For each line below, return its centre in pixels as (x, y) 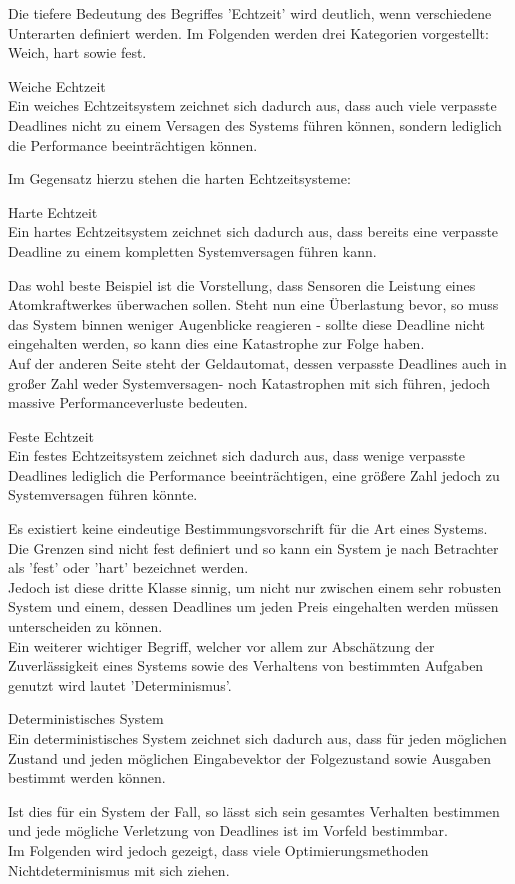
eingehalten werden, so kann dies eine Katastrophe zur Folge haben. (216, 343)
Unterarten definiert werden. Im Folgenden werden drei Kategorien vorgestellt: (248, 32)
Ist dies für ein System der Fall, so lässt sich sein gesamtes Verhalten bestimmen (254, 810)
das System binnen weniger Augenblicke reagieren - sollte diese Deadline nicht (246, 323)
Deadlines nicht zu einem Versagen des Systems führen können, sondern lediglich (255, 124)
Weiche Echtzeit (57, 85)
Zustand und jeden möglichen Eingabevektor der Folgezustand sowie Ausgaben (250, 757)
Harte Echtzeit (53, 211)
